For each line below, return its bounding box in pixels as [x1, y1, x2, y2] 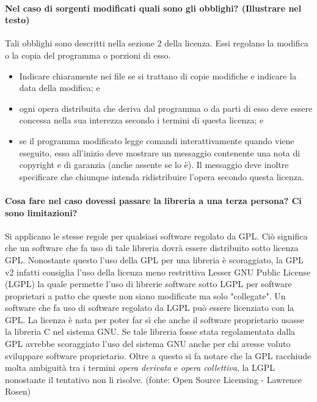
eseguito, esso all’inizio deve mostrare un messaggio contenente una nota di [19, 146, 301, 159]
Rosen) [5, 385, 31, 398]
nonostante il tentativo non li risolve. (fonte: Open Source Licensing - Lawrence [5, 373, 302, 386]
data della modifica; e [19, 81, 100, 94]
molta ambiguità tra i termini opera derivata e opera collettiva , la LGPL [5, 361, 275, 374]
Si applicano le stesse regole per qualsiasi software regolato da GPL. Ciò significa [5, 229, 308, 242]
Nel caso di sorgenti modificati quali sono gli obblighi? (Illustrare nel [5, 1, 302, 14]
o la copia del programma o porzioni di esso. [5, 48, 171, 61]
